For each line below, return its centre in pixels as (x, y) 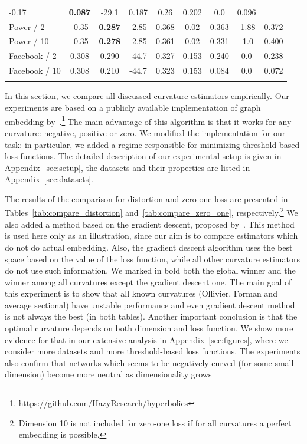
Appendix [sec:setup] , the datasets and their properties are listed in (128, 167)
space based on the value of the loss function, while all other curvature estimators (152, 259)
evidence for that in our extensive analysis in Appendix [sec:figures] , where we (146, 339)
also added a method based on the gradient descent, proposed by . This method (150, 224)
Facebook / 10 (35, 70)
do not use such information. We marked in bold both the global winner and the (150, 270)
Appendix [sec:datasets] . (49, 179)
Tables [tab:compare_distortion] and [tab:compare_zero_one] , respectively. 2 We (151, 212)
